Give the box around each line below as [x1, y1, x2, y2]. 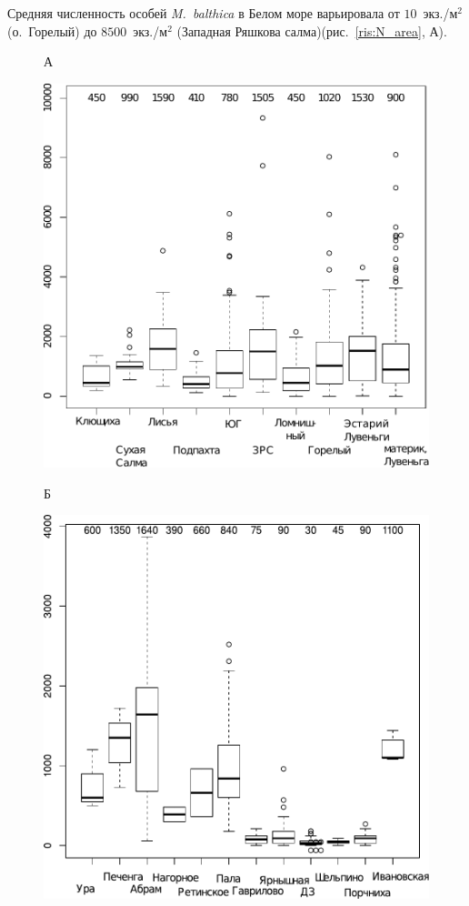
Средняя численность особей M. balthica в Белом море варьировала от [7, 4, 400, 22]
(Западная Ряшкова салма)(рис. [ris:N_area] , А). [176, 21, 447, 40]
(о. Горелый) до [7, 21, 97, 40]
